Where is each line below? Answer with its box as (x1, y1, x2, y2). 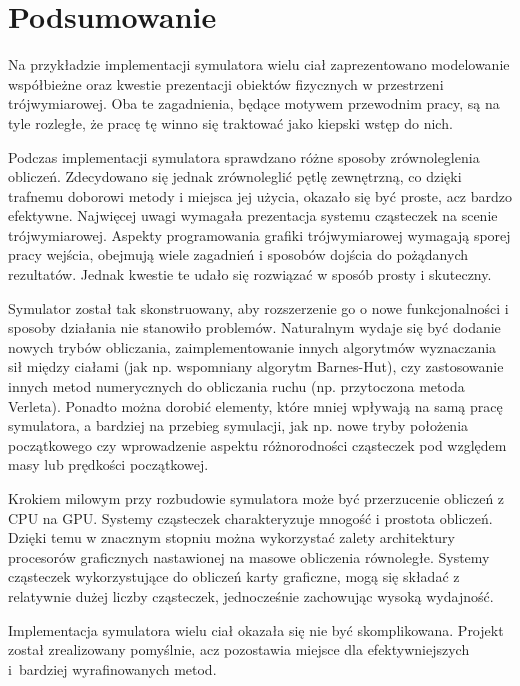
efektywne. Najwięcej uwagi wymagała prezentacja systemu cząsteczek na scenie (8, 205, 498, 226)
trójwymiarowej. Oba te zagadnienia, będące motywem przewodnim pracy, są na (8, 93, 500, 114)
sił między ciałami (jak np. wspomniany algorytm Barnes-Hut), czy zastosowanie (8, 356, 504, 377)
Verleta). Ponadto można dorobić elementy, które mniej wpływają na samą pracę (8, 395, 503, 416)
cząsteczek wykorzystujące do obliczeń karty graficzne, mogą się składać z (8, 566, 460, 587)
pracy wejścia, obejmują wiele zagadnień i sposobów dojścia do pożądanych (8, 244, 469, 265)
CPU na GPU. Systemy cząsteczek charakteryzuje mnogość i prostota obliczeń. (8, 507, 493, 528)
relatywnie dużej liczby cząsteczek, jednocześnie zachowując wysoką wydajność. (8, 585, 494, 606)
